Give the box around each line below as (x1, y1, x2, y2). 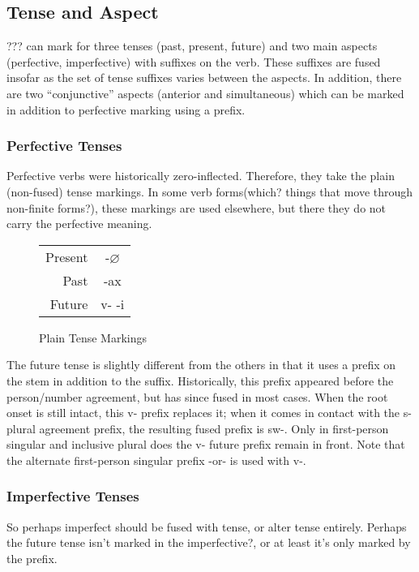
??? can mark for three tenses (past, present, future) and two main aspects (6, 37, 378, 54)
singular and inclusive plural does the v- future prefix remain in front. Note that (6, 436, 405, 453)
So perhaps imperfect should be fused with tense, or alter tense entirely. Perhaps (6, 518, 407, 535)
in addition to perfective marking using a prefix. (6, 101, 246, 118)
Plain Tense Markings (39, 329, 148, 346)
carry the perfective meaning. (6, 215, 152, 232)
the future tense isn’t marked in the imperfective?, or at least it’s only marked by (6, 534, 411, 551)
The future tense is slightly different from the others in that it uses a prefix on (6, 356, 396, 373)
